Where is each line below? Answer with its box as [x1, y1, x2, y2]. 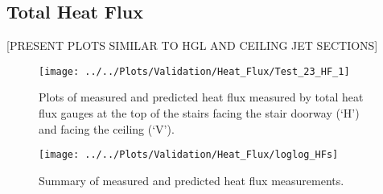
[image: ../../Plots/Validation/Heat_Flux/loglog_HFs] [39, 149, 339, 161]
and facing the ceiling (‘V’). [39, 120, 175, 137]
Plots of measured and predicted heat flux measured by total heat [39, 89, 364, 105]
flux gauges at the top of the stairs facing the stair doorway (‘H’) [39, 105, 360, 122]
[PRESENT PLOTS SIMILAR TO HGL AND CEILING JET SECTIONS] [6, 37, 378, 54]
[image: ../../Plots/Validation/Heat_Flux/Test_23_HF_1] [39, 65, 350, 77]
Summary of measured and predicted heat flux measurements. [39, 171, 344, 188]
